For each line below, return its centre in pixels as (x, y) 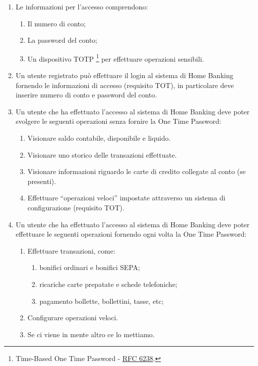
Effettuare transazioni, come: (71, 250)
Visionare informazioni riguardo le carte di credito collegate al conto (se (137, 171)
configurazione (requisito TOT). (76, 207)
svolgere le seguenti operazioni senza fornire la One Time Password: (118, 121)
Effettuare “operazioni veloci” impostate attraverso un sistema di (127, 198)
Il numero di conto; (57, 23)
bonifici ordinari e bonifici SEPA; (90, 267)
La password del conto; (62, 40)
